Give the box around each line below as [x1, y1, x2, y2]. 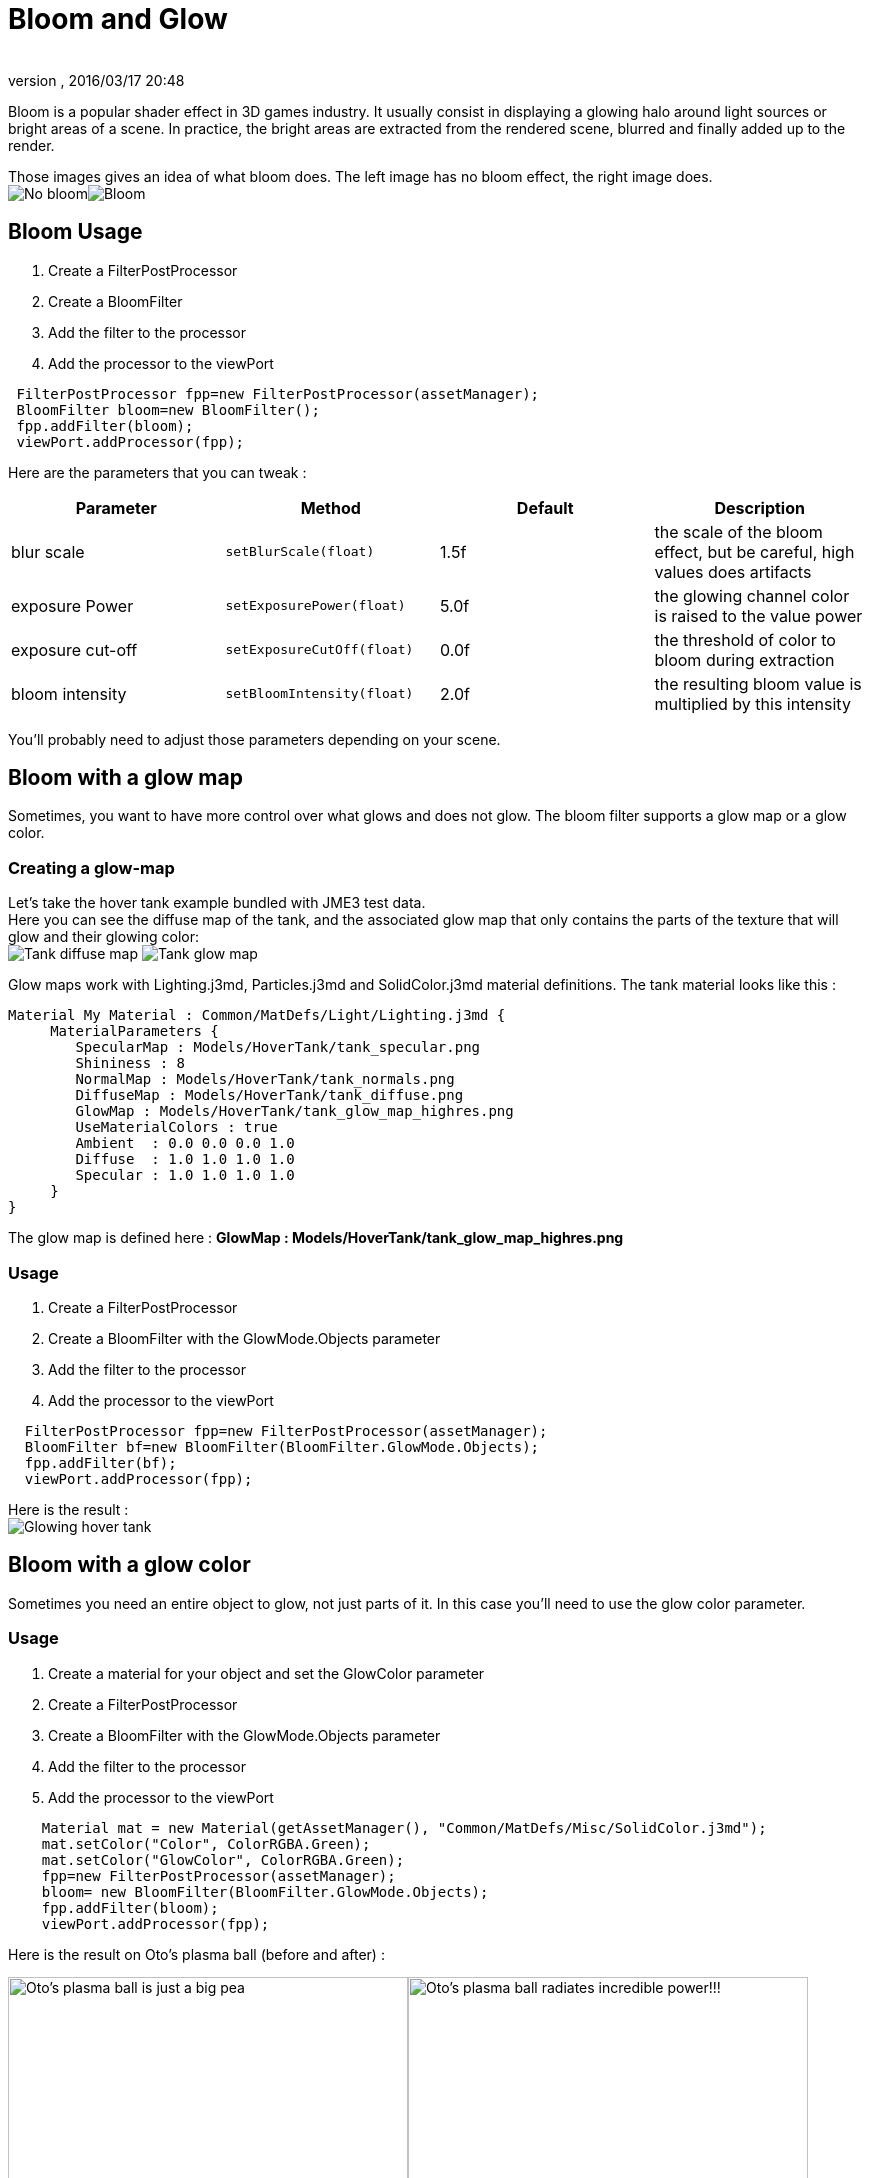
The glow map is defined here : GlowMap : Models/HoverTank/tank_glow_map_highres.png [8, 1229, 624, 1247]
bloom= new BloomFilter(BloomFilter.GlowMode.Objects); [41, 1883, 489, 1900]
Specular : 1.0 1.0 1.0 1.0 [75, 1167, 295, 1184]
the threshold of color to [654, 629, 836, 650]
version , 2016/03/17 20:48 [8, 71, 185, 89]
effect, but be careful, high [654, 541, 855, 562]
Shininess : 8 [75, 1055, 186, 1072]
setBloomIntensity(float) [225, 686, 414, 702]
